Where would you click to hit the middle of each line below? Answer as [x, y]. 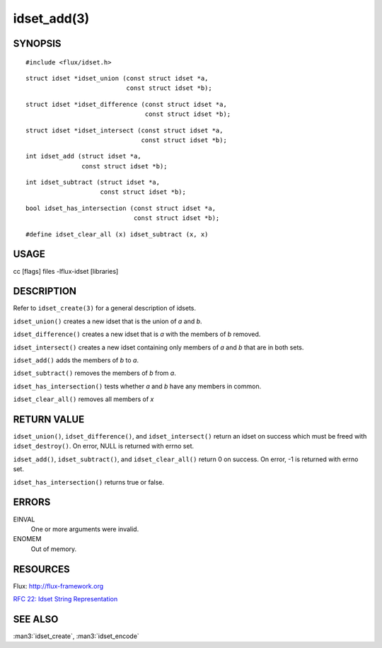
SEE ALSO [36, 619]
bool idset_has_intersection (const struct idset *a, [121, 208]
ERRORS [32, 502]
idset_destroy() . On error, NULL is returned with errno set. [104, 446]
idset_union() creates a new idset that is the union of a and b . [108, 321]
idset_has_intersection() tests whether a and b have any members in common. [137, 386]
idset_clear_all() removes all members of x [83, 399]
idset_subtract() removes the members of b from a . [94, 373]
